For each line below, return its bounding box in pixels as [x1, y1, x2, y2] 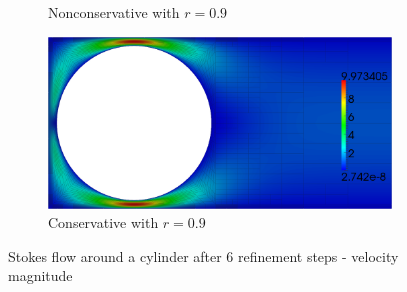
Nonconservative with [48, 2, 180, 22]
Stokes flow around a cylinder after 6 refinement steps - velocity [8, 245, 399, 266]
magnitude [8, 265, 73, 286]
